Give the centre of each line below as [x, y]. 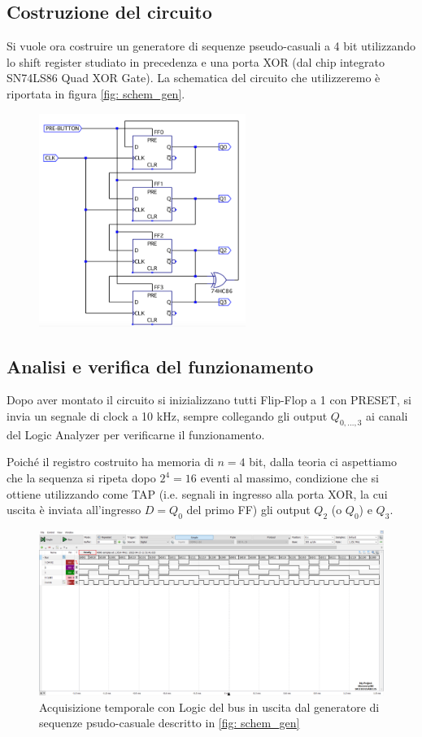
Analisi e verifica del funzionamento [160, 366]
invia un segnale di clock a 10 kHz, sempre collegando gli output [167, 416]
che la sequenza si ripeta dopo [81, 478]
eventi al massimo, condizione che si [289, 478]
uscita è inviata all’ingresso [74, 510]
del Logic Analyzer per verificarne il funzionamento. [136, 434]
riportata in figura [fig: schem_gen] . [96, 93]
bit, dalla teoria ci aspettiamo [323, 462]
